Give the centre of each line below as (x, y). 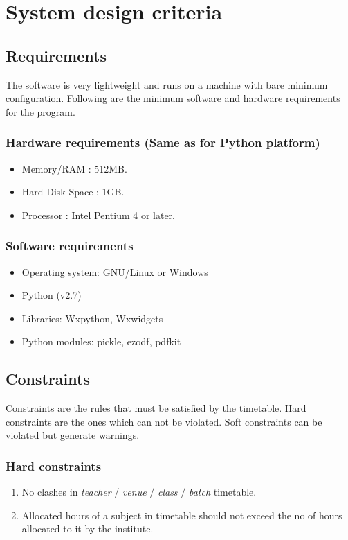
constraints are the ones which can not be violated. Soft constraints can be (164, 421)
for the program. (40, 111)
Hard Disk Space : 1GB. (73, 192)
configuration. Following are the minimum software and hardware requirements (173, 98)
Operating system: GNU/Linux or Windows (115, 271)
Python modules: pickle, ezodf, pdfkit (101, 341)
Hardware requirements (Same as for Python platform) (163, 142)
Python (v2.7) (52, 295)
